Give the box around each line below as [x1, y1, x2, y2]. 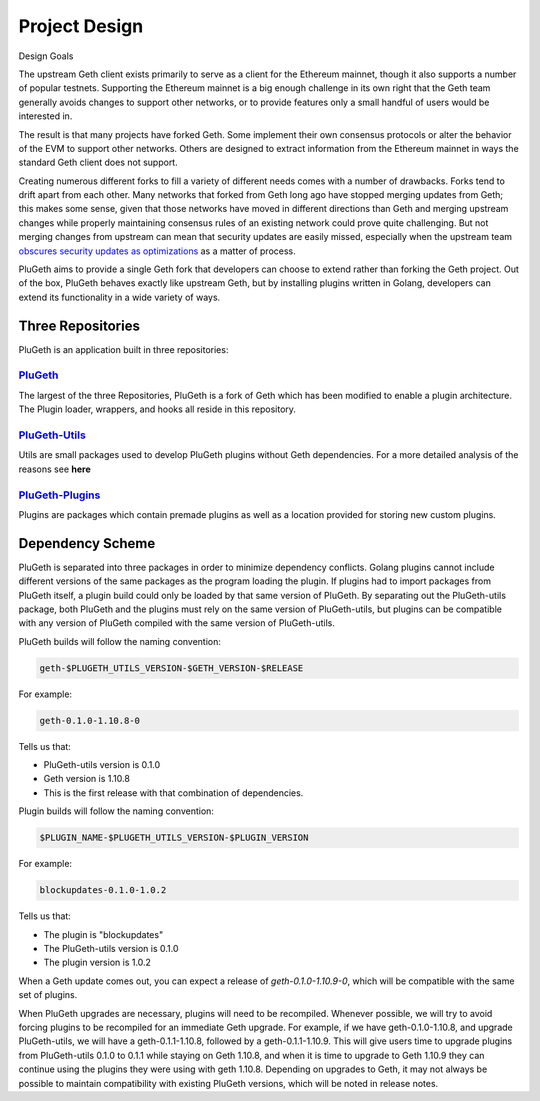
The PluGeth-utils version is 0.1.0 [43, 942, 179, 954]
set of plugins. [18, 989, 78, 1001]
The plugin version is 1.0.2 [43, 956, 152, 969]
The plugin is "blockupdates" [43, 928, 164, 940]
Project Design [18, 15, 144, 37]
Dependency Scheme [18, 535, 156, 552]
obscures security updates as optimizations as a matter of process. [18, 245, 296, 257]
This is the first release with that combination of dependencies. [43, 786, 304, 799]
